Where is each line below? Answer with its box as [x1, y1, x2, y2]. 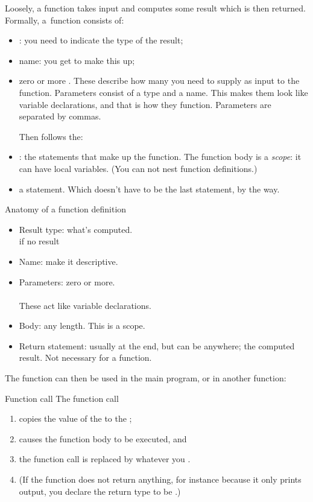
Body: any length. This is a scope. [19, 319, 145, 332]
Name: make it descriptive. [19, 255, 118, 267]
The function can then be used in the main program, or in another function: [5, 372, 286, 384]
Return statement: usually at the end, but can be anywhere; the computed [19, 339, 295, 352]
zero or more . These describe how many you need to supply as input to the [19, 74, 300, 87]
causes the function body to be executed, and [19, 432, 187, 445]
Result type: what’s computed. [19, 223, 133, 235]
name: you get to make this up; [19, 54, 135, 66]
